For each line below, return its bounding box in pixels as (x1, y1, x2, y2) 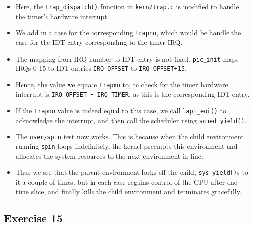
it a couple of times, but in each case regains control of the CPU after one (15, 177, 237, 186)
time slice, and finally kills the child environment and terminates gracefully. (15, 186, 242, 196)
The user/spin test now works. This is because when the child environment (15, 131, 244, 142)
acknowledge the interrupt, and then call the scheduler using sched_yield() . (15, 115, 247, 125)
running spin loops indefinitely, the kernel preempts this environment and (15, 141, 238, 151)
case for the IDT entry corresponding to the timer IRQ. (15, 37, 183, 47)
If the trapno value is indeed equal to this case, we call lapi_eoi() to (15, 105, 226, 116)
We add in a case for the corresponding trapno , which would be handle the (15, 27, 241, 38)
